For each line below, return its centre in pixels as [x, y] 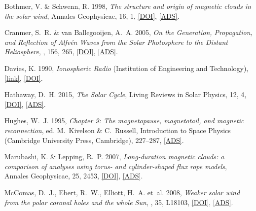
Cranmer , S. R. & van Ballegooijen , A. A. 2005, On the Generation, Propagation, [128, 32]
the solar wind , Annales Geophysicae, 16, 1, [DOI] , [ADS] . [92, 16]
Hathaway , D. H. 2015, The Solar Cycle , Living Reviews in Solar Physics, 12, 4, [126, 94]
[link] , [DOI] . [24, 78]
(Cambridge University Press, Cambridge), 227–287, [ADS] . [94, 140]
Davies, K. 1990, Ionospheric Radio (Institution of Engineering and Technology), [127, 68]
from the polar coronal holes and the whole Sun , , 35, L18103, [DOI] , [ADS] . [119, 202]
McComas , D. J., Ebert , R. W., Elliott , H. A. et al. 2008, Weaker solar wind [122, 192]
